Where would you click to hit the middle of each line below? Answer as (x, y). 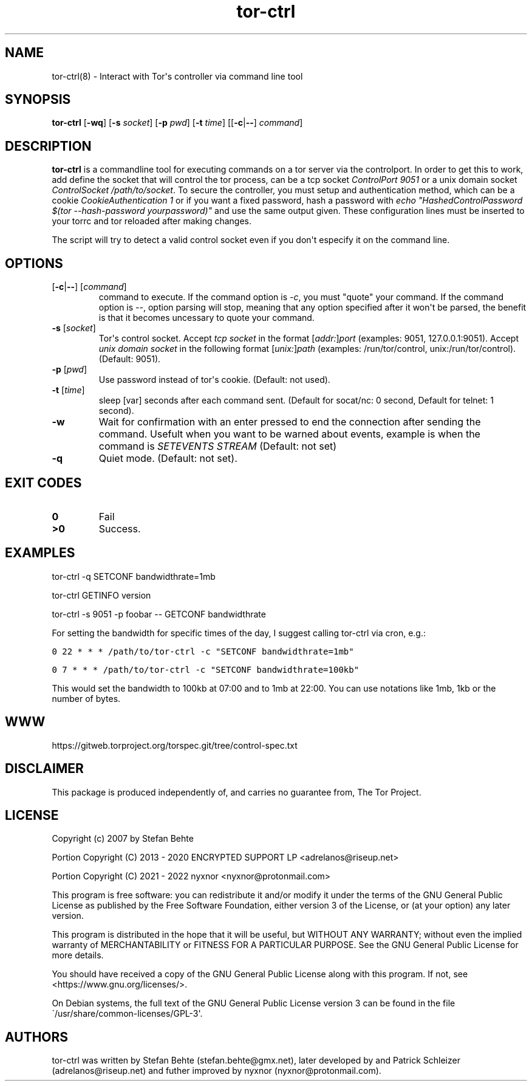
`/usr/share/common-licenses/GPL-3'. (127, 1014)
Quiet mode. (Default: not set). (168, 459)
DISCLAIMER (44, 769)
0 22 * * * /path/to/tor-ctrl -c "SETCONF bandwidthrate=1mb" (203, 651)
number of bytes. (86, 698)
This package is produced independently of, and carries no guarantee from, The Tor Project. (237, 792)
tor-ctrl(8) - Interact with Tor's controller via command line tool (177, 76)
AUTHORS (37, 1037)
